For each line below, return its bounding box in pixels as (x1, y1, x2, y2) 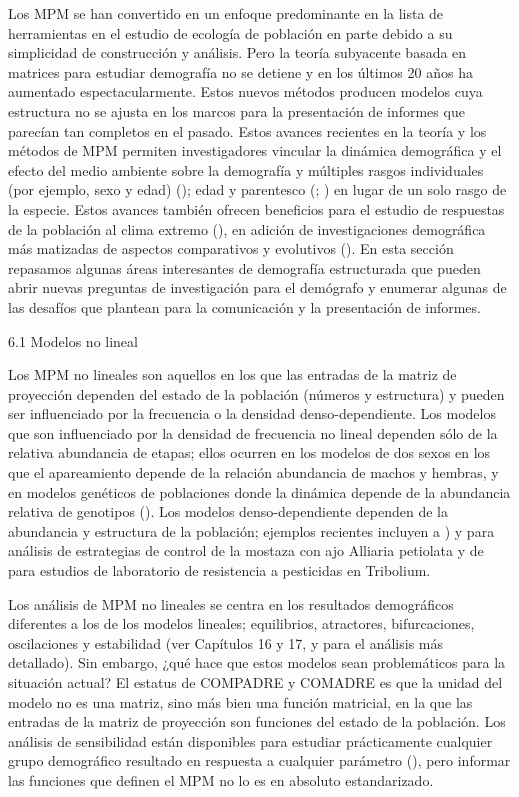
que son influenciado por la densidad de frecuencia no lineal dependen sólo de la (8, 422, 498, 443)
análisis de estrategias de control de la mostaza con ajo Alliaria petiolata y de (8, 540, 484, 561)
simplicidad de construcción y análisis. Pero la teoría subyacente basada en (8, 42, 467, 63)
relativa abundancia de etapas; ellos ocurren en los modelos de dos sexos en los (8, 442, 491, 463)
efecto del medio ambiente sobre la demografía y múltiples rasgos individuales (8, 159, 484, 180)
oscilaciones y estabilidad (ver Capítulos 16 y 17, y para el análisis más (8, 632, 444, 653)
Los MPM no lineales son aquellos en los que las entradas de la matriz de (8, 364, 457, 385)
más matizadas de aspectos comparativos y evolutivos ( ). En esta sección (8, 238, 454, 259)
